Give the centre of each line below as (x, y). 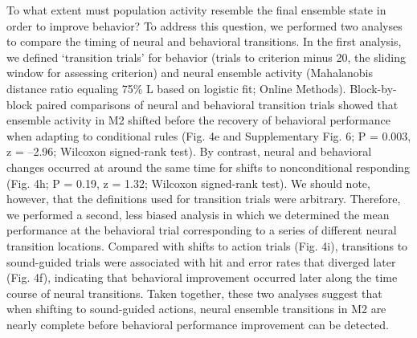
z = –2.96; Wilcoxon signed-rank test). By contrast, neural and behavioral (189, 151)
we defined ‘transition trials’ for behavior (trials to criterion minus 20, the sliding (206, 57)
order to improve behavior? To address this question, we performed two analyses (204, 25)
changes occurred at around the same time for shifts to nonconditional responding (208, 167)
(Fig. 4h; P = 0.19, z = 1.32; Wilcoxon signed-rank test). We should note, (188, 183)
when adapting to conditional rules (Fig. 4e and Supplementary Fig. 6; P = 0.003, (209, 135)
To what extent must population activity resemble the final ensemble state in (196, 10)
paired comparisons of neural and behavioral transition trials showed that (217, 104)
